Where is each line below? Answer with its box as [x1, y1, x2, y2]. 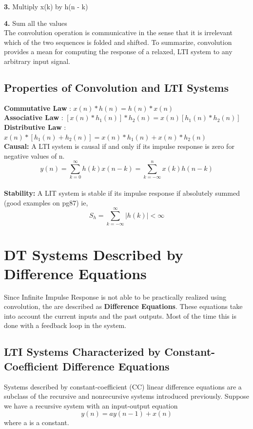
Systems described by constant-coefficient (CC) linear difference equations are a [4, 381, 242, 391]
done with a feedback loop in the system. [4, 320, 126, 330]
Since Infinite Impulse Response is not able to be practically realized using [4, 291, 227, 302]
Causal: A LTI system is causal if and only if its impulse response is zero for [4, 141, 234, 151]
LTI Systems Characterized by [4, 344, 161, 359]
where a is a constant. [4, 417, 69, 428]
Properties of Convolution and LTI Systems [4, 80, 229, 95]
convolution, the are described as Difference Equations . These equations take [4, 301, 243, 311]
